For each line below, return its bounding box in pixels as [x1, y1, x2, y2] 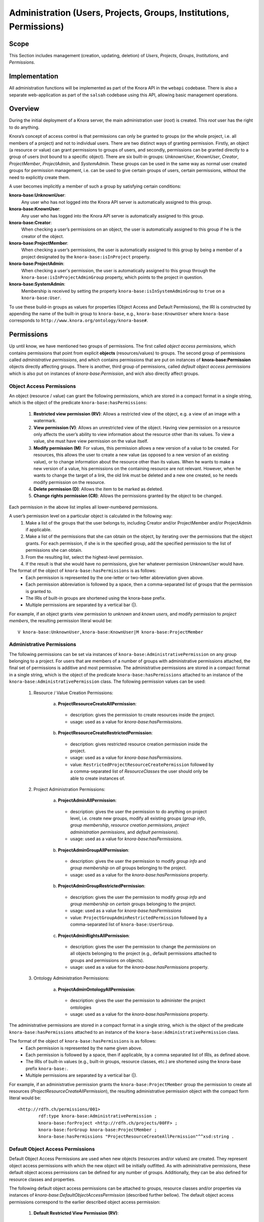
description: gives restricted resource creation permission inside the [70, 741, 208, 747]
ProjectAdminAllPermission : [58, 797, 117, 804]
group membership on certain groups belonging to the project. [70, 901, 197, 907]
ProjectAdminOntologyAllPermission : [58, 986, 136, 992]
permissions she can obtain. [25, 547, 83, 553]
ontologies [70, 1004, 91, 1010]
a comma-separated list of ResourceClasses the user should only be [70, 768, 208, 774]
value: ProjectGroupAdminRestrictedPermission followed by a [70, 915, 207, 920]
